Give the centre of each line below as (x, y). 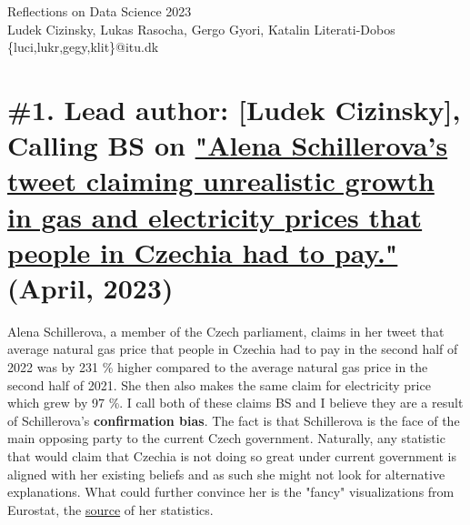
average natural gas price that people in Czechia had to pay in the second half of (233, 349)
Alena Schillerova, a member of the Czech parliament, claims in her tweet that (226, 331)
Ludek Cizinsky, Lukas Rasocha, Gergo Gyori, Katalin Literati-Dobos (201, 29)
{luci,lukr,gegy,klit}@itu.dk (83, 47)
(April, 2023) (90, 287)
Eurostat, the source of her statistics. (110, 509)
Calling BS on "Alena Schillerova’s (228, 145)
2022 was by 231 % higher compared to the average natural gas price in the (218, 367)
